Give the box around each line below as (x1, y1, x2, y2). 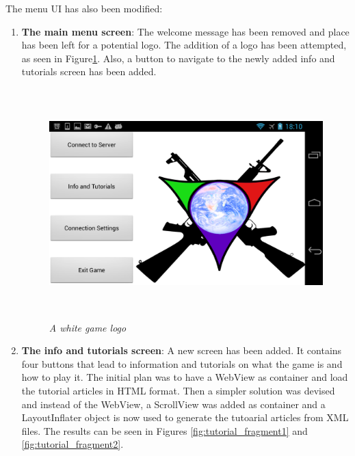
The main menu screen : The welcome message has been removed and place (21, 24, 350, 38)
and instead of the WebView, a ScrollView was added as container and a (21, 397, 326, 411)
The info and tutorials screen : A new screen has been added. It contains (21, 343, 342, 358)
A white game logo (49, 320, 127, 334)
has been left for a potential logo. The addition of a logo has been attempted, (21, 38, 347, 52)
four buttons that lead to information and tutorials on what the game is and (21, 356, 343, 371)
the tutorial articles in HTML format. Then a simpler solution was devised (21, 383, 335, 397)
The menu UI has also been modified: (5, 1, 163, 15)
